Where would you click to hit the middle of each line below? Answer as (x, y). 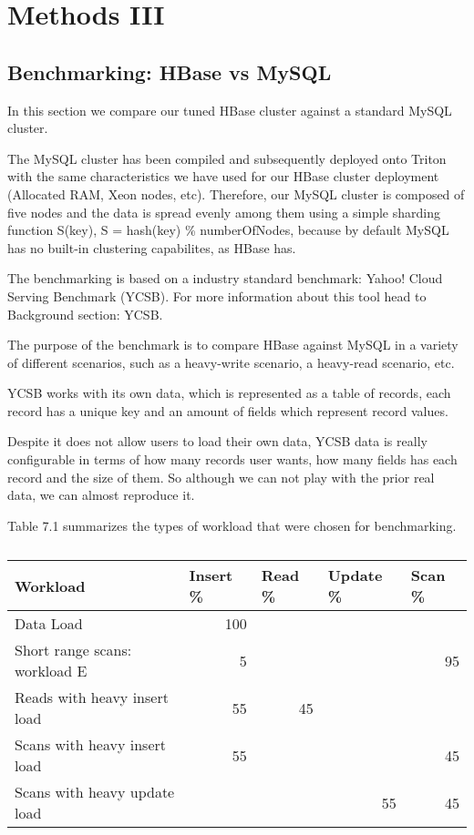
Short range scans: (73, 650)
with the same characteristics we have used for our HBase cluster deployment (223, 176)
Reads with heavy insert (92, 698)
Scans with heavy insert (91, 745)
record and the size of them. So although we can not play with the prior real (221, 477)
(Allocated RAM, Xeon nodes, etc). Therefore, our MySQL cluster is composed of (236, 193)
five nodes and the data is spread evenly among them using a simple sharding (224, 212)
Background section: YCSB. (85, 314)
